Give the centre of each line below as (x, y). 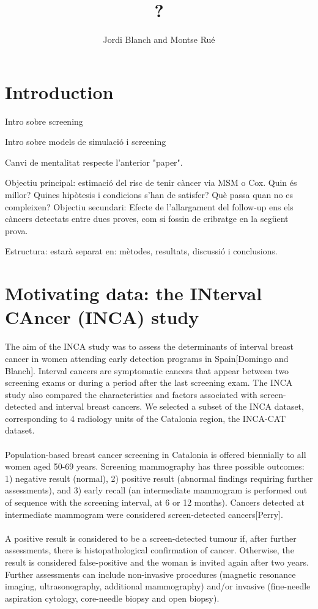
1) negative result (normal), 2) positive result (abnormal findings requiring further (159, 478)
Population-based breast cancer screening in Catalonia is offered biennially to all (156, 454)
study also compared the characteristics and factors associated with (131, 394)
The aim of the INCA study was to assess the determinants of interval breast (149, 346)
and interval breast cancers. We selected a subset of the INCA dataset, (171, 406)
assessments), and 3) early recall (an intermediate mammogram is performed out (156, 490)
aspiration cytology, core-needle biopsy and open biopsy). (112, 598)
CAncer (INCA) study (102, 317)
